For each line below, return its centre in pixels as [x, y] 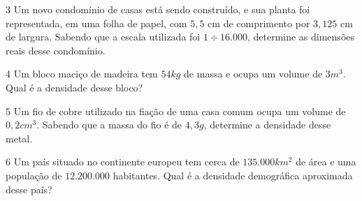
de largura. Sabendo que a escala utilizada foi [103, 37]
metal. [19, 138]
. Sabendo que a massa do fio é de [109, 125]
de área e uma [326, 162]
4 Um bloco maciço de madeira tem [82, 74]
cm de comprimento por [259, 23]
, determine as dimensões [301, 37]
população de [34, 175]
